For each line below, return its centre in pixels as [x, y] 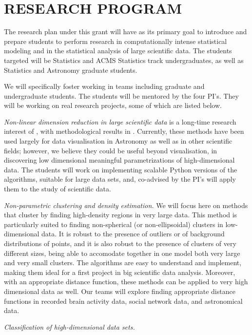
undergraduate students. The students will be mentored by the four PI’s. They [121, 95]
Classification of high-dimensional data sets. [69, 326]
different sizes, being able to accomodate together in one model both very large [122, 253]
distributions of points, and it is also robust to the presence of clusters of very [120, 243]
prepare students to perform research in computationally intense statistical [116, 41]
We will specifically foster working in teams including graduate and [104, 86]
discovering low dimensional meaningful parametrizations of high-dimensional [119, 160]
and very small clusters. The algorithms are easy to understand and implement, [123, 262]
